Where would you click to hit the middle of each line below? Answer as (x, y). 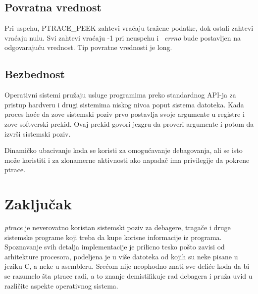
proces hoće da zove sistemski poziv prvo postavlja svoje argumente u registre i (125, 114)
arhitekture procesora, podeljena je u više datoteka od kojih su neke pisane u (121, 256)
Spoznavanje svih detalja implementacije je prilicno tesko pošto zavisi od (115, 247)
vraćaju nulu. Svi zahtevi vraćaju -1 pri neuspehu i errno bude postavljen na (123, 37)
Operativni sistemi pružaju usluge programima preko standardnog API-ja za (120, 95)
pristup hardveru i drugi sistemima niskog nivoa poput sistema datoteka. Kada (124, 104)
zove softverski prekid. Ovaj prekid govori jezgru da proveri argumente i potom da (129, 123)
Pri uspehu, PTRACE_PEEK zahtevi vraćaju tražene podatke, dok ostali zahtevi (129, 28)
